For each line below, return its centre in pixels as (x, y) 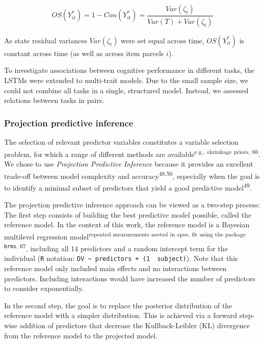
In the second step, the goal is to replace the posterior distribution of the (118, 305)
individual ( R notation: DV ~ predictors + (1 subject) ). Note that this (121, 258)
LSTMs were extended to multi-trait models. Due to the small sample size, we (126, 80)
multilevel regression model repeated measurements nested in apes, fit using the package (125, 235)
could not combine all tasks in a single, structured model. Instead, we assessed (126, 90)
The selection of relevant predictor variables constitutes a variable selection (121, 142)
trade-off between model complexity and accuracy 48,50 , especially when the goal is (132, 175)
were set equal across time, (163, 40)
